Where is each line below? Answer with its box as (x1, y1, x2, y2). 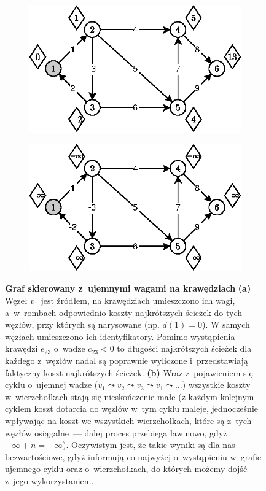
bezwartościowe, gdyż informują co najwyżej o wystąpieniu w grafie (5, 450, 262, 463)
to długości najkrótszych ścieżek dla (117, 342, 252, 355)
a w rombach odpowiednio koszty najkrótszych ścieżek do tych (5, 306, 243, 319)
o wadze (53, 342, 85, 355)
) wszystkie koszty (182, 378, 251, 391)
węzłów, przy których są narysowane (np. (5, 318, 160, 331)
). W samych (201, 318, 250, 331)
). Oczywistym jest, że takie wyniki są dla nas (63, 438, 235, 451)
